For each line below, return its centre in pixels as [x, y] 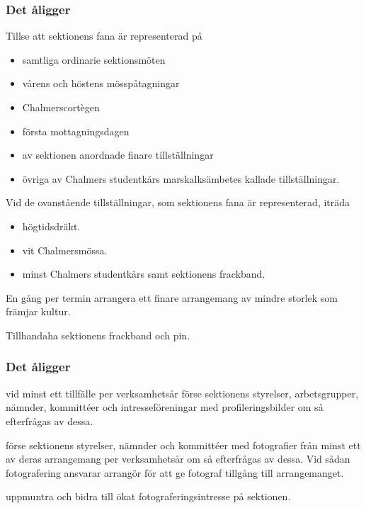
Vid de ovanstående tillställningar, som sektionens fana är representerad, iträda [178, 202]
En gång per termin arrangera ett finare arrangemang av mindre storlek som [172, 297]
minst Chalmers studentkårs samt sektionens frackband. [144, 274]
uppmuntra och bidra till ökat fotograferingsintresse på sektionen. [148, 496]
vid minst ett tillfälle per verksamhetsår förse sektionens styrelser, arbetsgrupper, [182, 393]
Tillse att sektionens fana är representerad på [104, 36]
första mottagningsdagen [76, 131]
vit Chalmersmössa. [65, 250]
